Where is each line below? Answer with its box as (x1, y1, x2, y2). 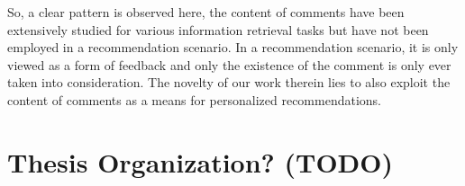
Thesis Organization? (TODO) (7, 143, 394, 180)
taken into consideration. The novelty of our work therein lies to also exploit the (7, 73, 451, 92)
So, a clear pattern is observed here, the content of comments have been (7, 3, 405, 21)
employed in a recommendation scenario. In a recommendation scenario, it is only (7, 38, 459, 57)
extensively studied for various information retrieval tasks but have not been (7, 20, 429, 39)
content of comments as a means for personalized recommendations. (7, 90, 382, 109)
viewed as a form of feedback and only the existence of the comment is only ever (7, 55, 451, 74)
